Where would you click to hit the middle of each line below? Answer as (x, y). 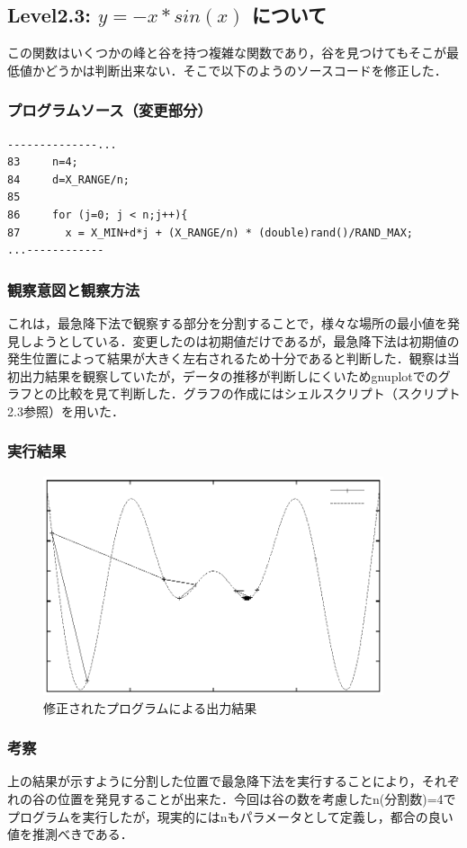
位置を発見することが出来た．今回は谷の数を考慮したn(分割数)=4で (256, 798)
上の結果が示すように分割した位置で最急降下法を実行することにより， (215, 781)
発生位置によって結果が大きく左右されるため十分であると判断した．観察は (227, 358)
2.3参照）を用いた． (66, 411)
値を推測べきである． (70, 834)
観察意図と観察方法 (74, 289)
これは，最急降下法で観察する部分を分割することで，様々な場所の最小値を (228, 322)
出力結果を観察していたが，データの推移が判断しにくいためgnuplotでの (229, 375)
